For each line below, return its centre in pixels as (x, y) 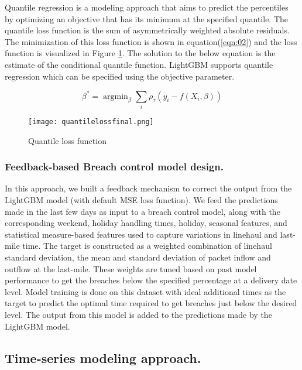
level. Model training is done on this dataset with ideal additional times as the (145, 291)
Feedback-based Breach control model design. (114, 167)
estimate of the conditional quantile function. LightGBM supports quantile (139, 64)
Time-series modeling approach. (103, 357)
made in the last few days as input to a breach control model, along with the (143, 211)
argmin (116, 96)
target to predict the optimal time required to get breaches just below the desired (151, 303)
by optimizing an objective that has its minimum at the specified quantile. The (147, 18)
